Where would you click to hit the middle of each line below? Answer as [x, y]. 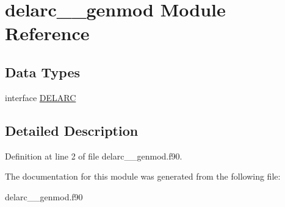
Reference [47, 33]
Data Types [42, 72]
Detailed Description [72, 130]
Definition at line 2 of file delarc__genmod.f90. [94, 156]
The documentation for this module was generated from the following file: [143, 176]
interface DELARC [41, 97]
